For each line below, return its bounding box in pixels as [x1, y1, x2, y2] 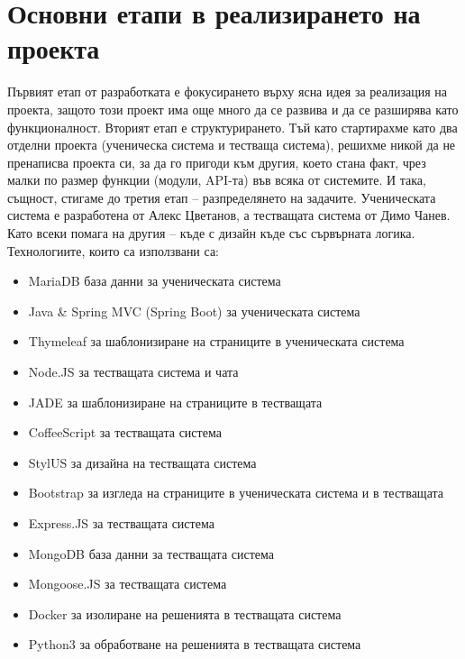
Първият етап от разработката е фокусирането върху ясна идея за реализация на [7, 82, 448, 101]
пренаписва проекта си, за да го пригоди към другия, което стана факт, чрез [7, 152, 426, 171]
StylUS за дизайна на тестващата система [28, 453, 257, 471]
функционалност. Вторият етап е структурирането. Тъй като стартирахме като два [7, 117, 458, 136]
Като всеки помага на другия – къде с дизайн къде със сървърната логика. [7, 224, 415, 243]
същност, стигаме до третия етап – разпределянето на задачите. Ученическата [7, 188, 436, 206]
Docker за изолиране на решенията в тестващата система [28, 604, 342, 623]
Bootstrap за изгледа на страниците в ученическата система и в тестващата [28, 483, 444, 502]
